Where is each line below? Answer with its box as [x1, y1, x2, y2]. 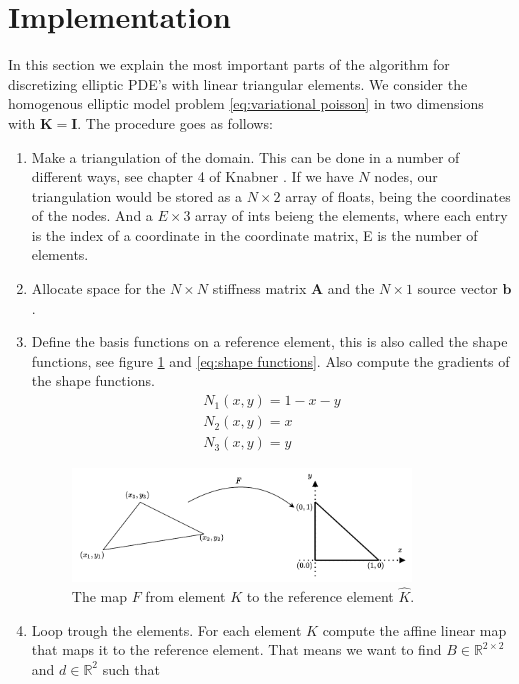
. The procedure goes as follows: [77, 112, 273, 133]
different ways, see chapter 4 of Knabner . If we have [31, 166, 354, 187]
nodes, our [374, 166, 438, 187]
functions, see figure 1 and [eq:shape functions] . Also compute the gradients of [31, 350, 510, 371]
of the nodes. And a [31, 205, 153, 226]
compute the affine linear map [322, 619, 507, 640]
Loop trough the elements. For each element [31, 619, 302, 640]
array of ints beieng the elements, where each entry [195, 205, 508, 226]
